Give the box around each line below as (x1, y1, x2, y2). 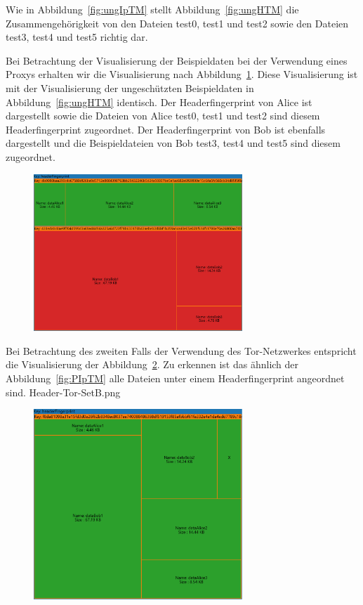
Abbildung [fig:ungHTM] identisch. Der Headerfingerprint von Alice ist (6, 94, 312, 109)
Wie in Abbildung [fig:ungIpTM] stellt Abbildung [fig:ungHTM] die (6, 2, 299, 16)
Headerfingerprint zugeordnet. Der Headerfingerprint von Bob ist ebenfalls (6, 122, 326, 136)
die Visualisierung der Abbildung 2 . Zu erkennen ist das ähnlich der (6, 357, 299, 372)
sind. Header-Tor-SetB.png (6, 384, 121, 399)
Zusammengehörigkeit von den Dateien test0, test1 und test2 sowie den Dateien (6, 15, 349, 30)
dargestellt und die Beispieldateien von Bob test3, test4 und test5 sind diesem (6, 136, 341, 150)
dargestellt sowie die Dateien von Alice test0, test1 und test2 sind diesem (6, 108, 320, 123)
